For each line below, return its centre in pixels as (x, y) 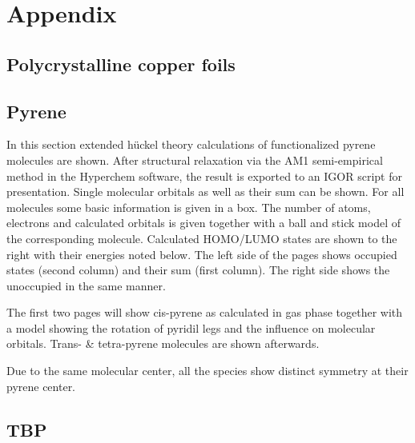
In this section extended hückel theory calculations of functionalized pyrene (191, 144)
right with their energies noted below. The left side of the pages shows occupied (202, 254)
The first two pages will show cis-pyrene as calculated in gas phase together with (205, 312)
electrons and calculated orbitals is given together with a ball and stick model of (203, 223)
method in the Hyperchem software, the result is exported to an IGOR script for (204, 176)
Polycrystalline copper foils (121, 64)
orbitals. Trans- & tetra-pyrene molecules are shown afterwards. (163, 343)
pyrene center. (41, 386)
